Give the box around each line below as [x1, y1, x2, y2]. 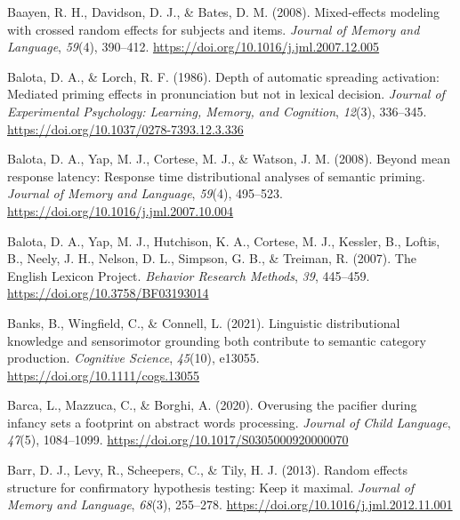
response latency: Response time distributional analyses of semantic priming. [7, 166, 425, 185]
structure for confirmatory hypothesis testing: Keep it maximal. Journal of [7, 477, 415, 496]
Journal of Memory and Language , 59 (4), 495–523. [7, 184, 283, 203]
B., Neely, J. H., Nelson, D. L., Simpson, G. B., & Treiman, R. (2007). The [7, 249, 416, 268]
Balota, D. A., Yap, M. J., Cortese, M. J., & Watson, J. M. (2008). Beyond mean [7, 149, 450, 168]
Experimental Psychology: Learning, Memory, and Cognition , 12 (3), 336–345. [7, 101, 427, 120]
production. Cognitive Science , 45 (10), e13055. [7, 348, 260, 367]
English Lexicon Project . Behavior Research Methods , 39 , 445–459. [7, 266, 370, 284]
